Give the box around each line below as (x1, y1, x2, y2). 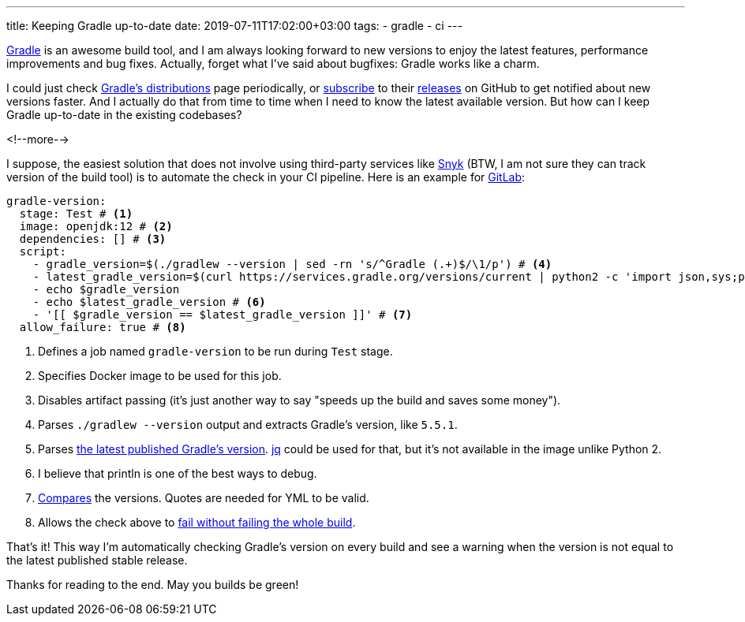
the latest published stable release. (6, 553, 188, 567)
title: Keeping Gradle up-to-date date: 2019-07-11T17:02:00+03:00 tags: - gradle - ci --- (6, 19, 462, 32)
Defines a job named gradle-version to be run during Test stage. (38, 345, 393, 358)
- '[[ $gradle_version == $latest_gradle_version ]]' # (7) (32, 308, 413, 321)
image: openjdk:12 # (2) (19, 220, 173, 233)
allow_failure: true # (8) (19, 321, 186, 333)
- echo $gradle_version (32, 283, 180, 296)
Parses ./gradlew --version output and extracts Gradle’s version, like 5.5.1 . (38, 418, 458, 431)
